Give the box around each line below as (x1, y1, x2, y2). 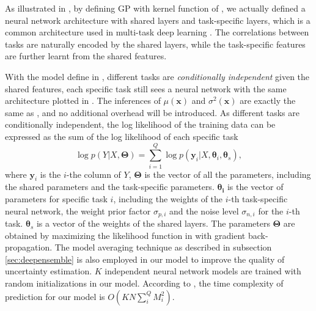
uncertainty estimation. (5, 265, 92, 277)
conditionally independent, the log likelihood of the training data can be (5, 118, 276, 131)
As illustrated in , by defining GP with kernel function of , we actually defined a (5, 2, 306, 14)
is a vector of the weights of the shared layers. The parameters (36, 217, 270, 230)
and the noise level (169, 204, 239, 217)
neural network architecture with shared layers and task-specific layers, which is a (5, 13, 310, 26)
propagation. (5, 241, 53, 254)
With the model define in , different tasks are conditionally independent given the (5, 70, 310, 82)
